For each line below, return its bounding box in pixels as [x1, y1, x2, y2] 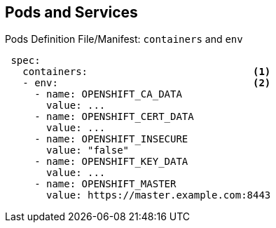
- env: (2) [22, 77, 271, 89]
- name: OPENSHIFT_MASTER [34, 178, 177, 190]
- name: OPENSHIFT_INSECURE [34, 133, 188, 145]
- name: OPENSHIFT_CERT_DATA [34, 111, 194, 123]
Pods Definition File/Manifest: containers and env [5, 33, 243, 46]
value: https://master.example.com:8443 [46, 189, 271, 201]
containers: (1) [22, 66, 271, 78]
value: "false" [46, 145, 130, 156]
